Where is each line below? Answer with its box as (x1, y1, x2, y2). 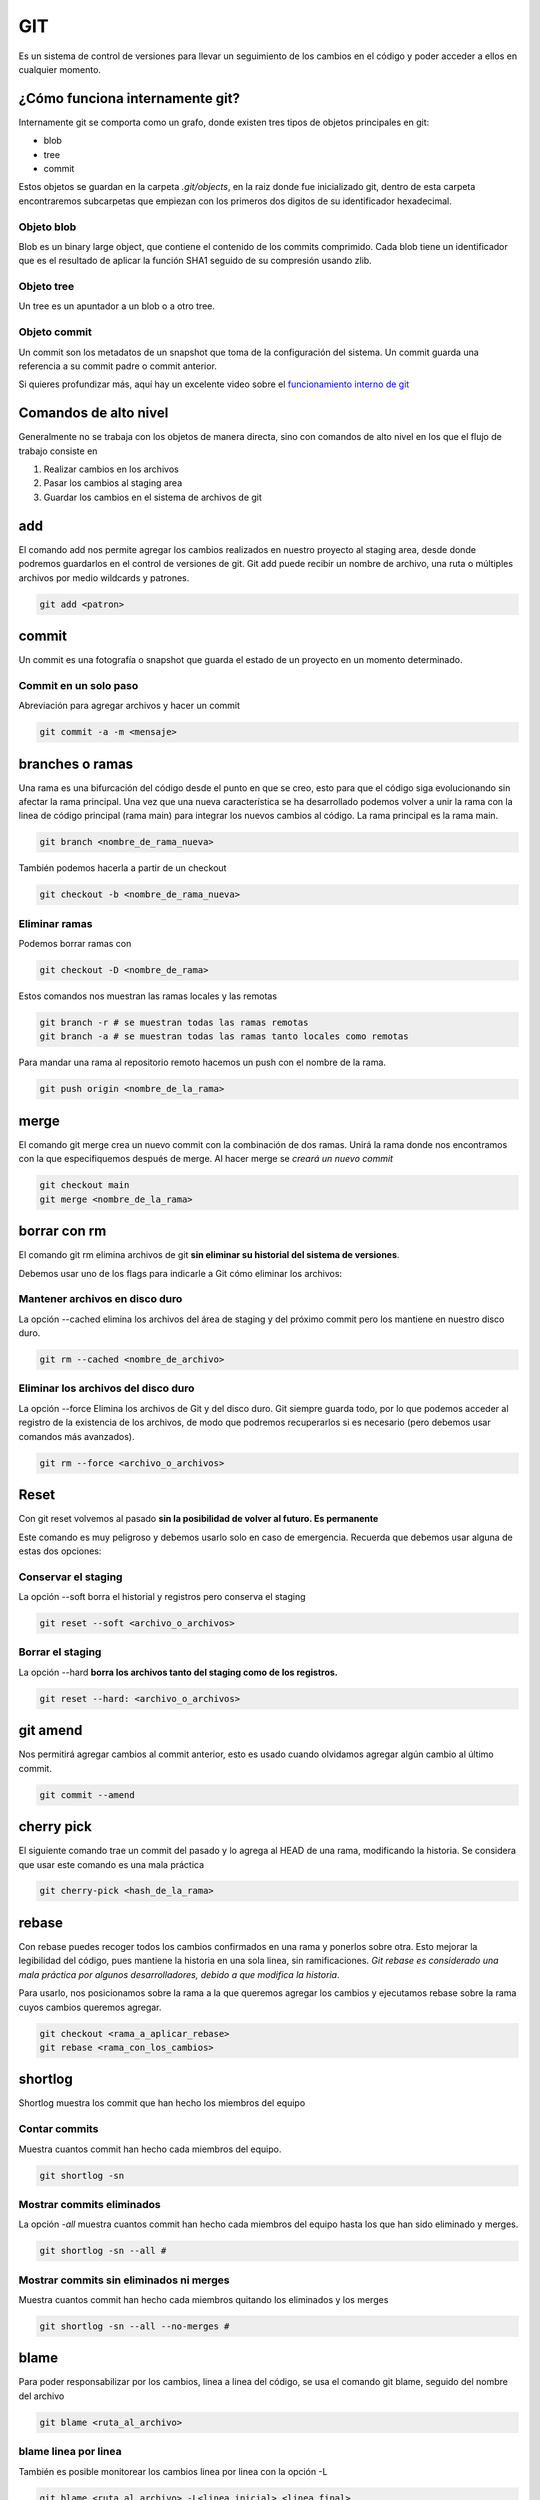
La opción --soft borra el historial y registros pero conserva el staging (18, 1591, 306, 1603)
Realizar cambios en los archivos (43, 463, 179, 475)
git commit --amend (39, 1789, 135, 1800)
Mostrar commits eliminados (18, 2197, 161, 2211)
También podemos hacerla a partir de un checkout (18, 862, 227, 874)
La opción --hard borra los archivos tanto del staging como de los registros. (18, 1666, 339, 1678)
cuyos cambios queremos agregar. (18, 2001, 162, 2013)
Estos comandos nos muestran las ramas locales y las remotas (18, 990, 278, 1002)
